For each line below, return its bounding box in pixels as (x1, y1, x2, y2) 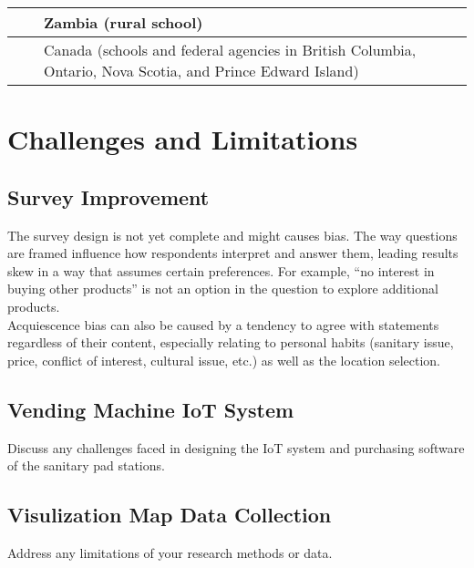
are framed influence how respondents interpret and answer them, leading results (7, 243, 459, 263)
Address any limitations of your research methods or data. (7, 542, 333, 562)
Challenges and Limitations (7, 120, 358, 158)
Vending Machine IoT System (7, 395, 294, 423)
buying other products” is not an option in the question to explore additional (7, 279, 438, 298)
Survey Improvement (7, 182, 210, 211)
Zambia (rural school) (44, 12, 203, 33)
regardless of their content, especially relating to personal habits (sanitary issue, (7, 333, 454, 352)
